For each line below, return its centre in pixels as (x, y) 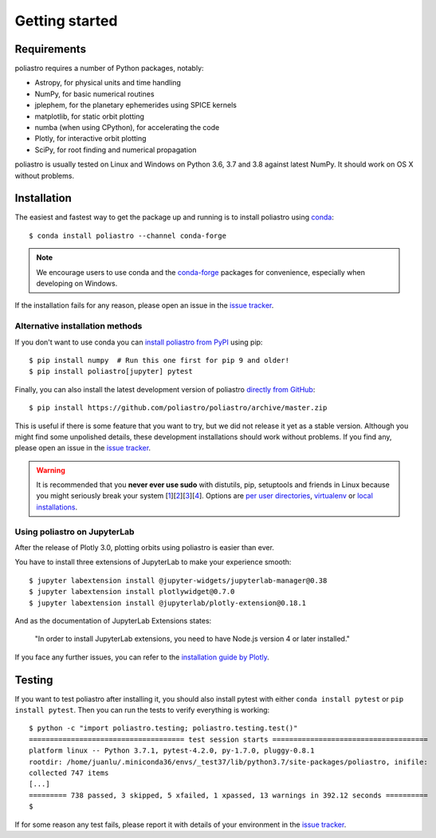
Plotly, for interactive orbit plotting (90, 139)
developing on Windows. (77, 284)
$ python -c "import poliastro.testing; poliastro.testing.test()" (163, 728)
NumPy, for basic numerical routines (94, 94)
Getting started (66, 21)
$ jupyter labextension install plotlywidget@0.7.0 (132, 592)
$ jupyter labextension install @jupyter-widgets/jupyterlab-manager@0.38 (178, 580)
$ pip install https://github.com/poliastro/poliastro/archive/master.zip (178, 408)
